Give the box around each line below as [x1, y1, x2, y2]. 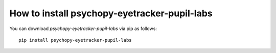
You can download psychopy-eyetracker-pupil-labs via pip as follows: [9, 25, 157, 32]
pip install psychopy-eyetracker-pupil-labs [18, 37, 132, 43]
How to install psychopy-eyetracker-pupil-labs [9, 8, 213, 19]
